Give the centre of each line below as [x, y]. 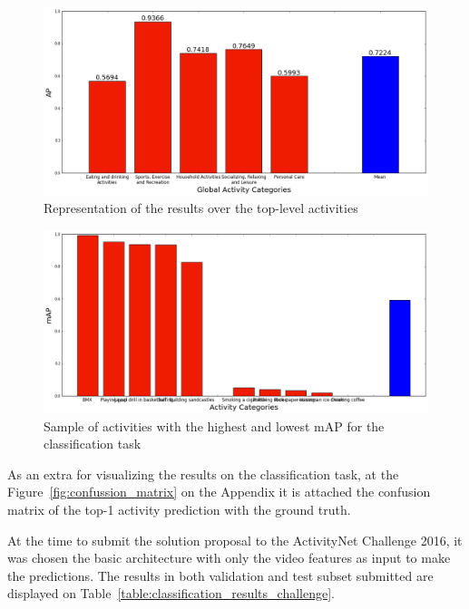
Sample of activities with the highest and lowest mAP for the [214, 425]
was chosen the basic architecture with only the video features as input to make [229, 558]
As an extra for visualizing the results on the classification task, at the [203, 474]
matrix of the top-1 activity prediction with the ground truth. [179, 510]
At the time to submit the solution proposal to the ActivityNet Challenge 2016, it [235, 540]
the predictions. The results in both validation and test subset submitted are [220, 575]
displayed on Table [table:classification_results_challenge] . [171, 593]
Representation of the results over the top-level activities [201, 208]
